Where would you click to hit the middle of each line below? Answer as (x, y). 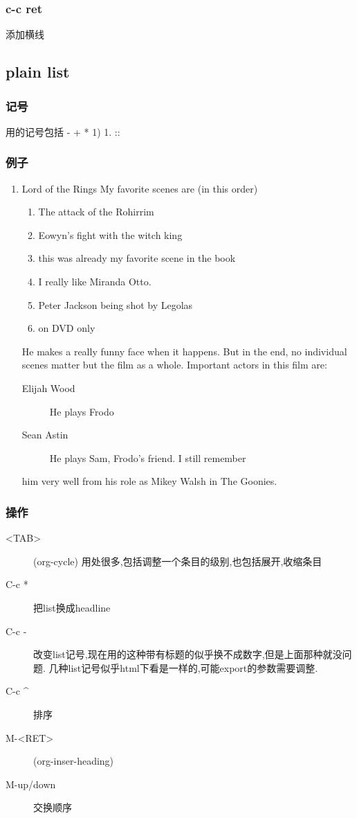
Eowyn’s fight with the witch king (110, 234)
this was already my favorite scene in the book (137, 258)
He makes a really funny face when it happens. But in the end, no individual (184, 351)
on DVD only (67, 328)
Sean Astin (45, 435)
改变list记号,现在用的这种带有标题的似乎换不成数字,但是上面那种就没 (188, 654)
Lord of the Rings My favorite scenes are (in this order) (140, 188)
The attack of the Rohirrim (96, 212)
